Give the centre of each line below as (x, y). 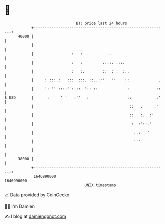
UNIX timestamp (100, 185)
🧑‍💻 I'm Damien (20, 206)
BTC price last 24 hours (101, 23)
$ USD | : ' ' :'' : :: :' (83, 98)
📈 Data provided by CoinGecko (37, 195)
